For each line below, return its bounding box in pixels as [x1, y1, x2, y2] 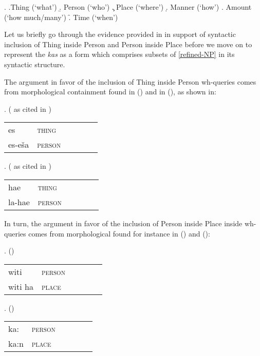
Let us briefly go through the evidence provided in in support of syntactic [4, 29, 236, 39]
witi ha [8, 280, 33, 292]
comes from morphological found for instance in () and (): [28, 228, 210, 239]
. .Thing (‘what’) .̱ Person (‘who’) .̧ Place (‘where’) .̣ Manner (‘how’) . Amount [4, 2, 252, 12]
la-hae [8, 195, 30, 208]
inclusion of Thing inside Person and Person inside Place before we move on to [4, 38, 252, 49]
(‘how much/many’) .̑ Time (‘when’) [4, 11, 118, 22]
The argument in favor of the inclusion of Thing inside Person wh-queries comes [4, 76, 256, 87]
